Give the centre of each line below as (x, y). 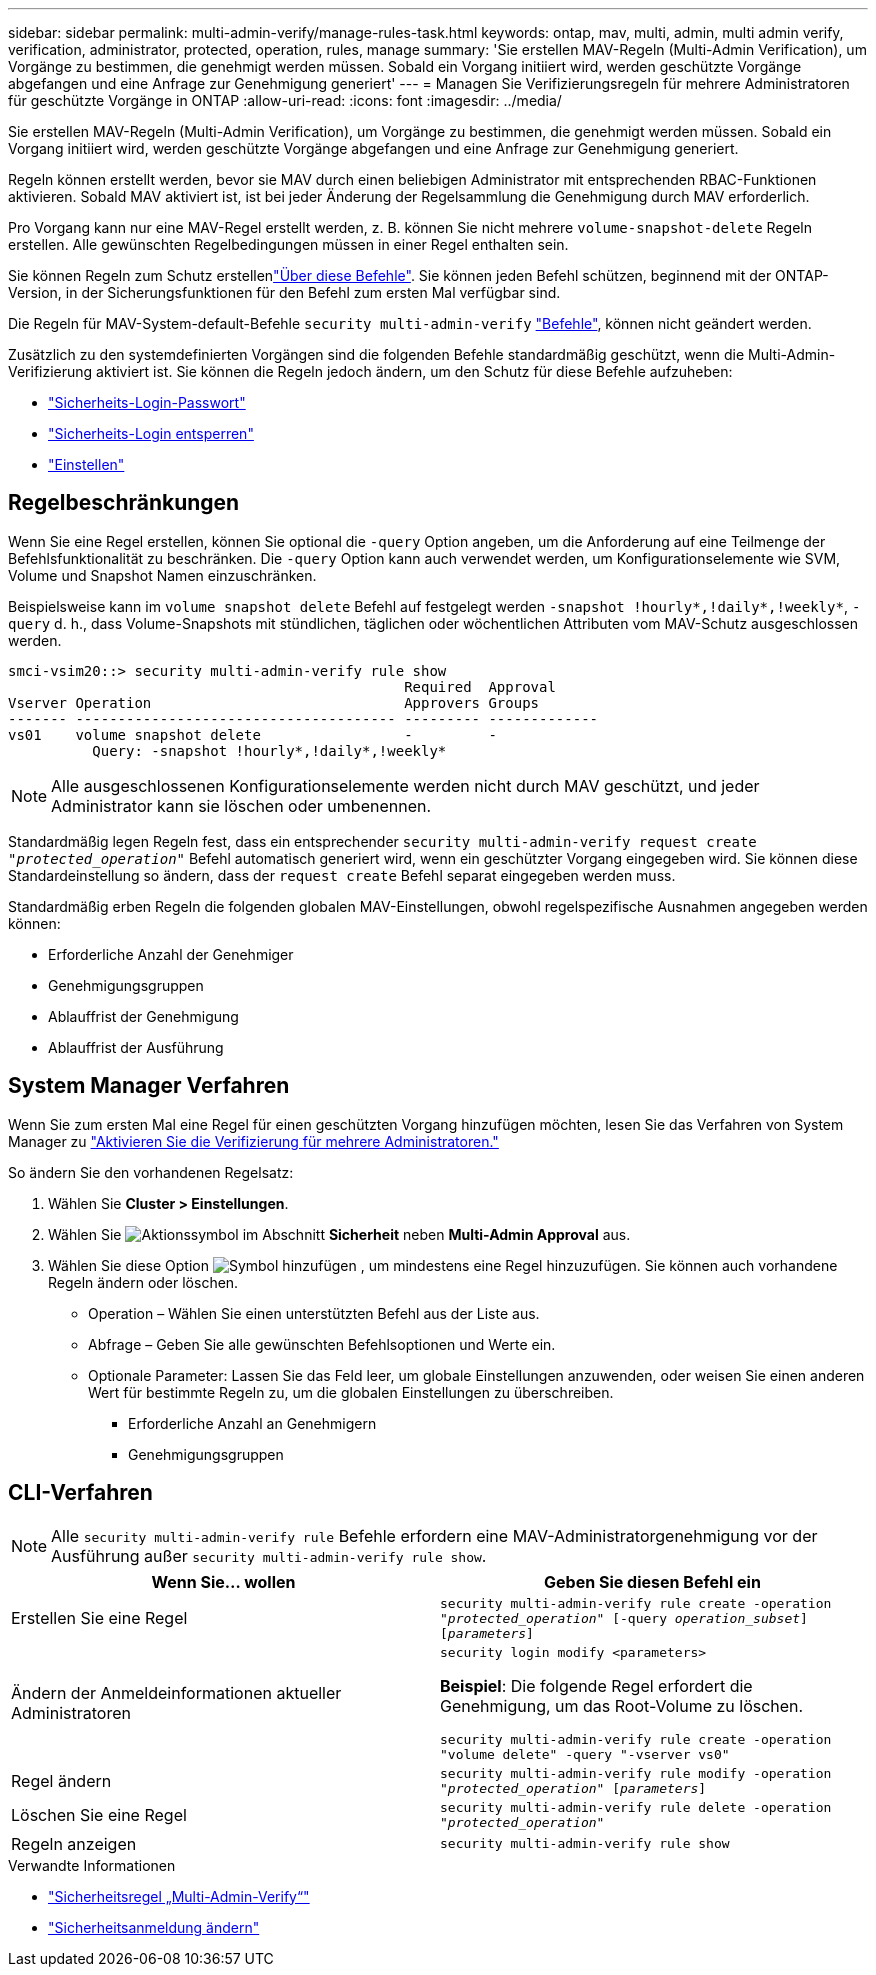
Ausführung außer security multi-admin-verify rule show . (269, 1555)
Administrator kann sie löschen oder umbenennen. (241, 805)
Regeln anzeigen (74, 1843)
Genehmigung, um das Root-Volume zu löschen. (622, 1705)
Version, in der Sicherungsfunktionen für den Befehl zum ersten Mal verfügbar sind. (284, 292)
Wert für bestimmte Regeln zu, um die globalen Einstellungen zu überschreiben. (351, 1392)
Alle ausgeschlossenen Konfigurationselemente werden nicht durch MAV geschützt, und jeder (405, 785)
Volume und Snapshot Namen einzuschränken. (162, 575)
